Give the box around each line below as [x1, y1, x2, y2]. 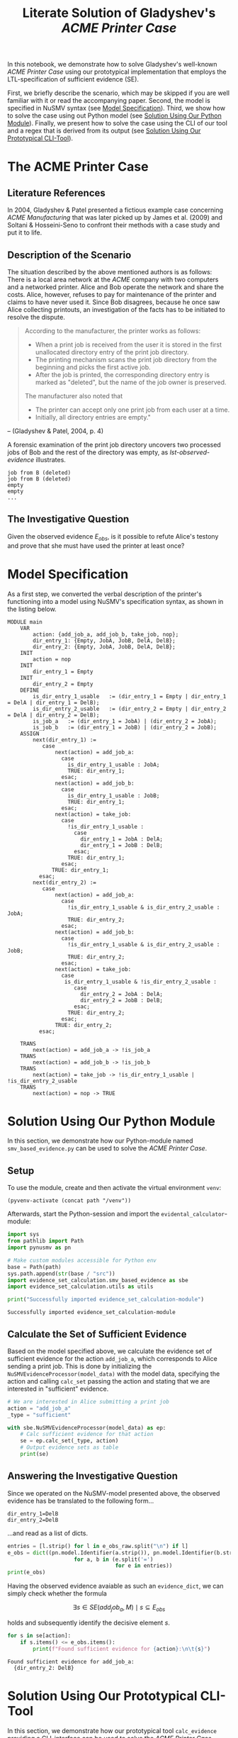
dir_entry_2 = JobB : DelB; [80, 997, 163, 1004]
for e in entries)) [115, 1562, 173, 1569]
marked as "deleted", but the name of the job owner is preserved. [35, 378, 227, 386]
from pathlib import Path [7, 1238, 84, 1245]
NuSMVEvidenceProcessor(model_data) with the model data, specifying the [7, 1369, 220, 1378]
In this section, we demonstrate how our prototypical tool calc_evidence [7, 1726, 217, 1734]
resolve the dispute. [7, 313, 65, 321]
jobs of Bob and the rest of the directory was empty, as [7, 448, 169, 456]
